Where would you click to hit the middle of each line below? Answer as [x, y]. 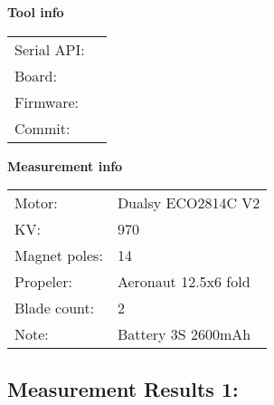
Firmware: [47, 101]
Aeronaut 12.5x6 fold [184, 282]
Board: [36, 75]
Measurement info [65, 165]
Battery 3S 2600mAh [184, 334]
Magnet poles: [59, 256]
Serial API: [50, 49]
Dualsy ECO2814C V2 [189, 203]
